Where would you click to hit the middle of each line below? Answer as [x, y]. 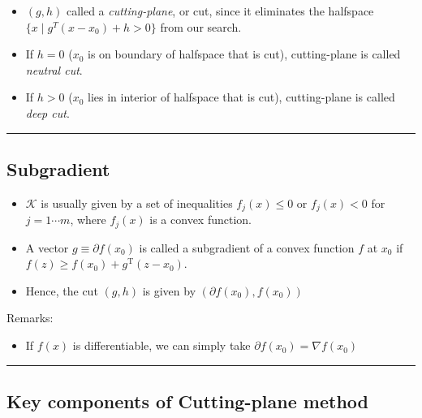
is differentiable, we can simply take [161, 345]
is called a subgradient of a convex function [247, 247]
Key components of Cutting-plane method [187, 401]
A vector [47, 247]
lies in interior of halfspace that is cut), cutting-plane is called [241, 97]
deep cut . [47, 112]
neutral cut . [54, 69]
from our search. [201, 26]
